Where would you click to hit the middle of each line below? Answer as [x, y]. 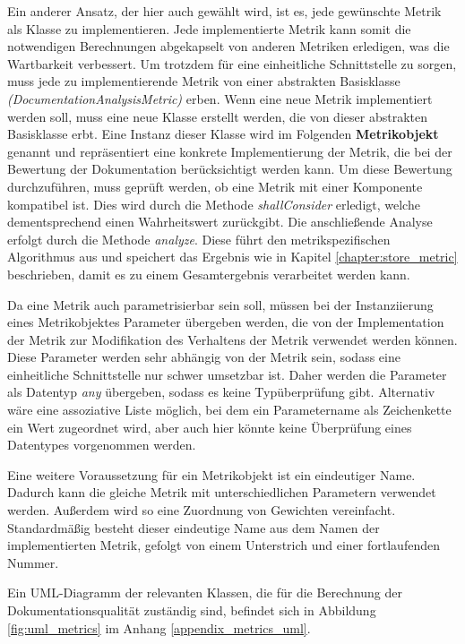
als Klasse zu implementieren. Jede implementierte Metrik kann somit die [209, 28]
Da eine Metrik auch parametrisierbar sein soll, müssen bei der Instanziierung [220, 304]
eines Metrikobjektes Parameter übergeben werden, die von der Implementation [226, 322]
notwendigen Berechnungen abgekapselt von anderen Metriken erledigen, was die [228, 46]
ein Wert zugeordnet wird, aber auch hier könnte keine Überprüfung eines [210, 427]
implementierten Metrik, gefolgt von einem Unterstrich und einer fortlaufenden [224, 545]
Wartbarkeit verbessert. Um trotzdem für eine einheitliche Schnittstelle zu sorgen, [232, 63]
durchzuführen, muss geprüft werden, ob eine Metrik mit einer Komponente [215, 186]
